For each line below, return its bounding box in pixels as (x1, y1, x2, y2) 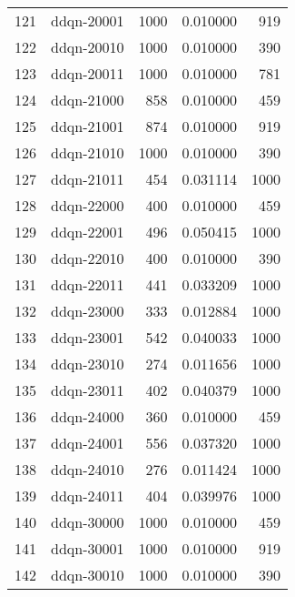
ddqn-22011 (51, 274, 124, 295)
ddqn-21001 (51, 116, 124, 137)
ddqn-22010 (51, 248, 124, 268)
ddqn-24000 (51, 406, 124, 427)
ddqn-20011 (51, 63, 124, 84)
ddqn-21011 (51, 168, 124, 189)
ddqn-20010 (51, 36, 124, 57)
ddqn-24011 (51, 485, 124, 506)
